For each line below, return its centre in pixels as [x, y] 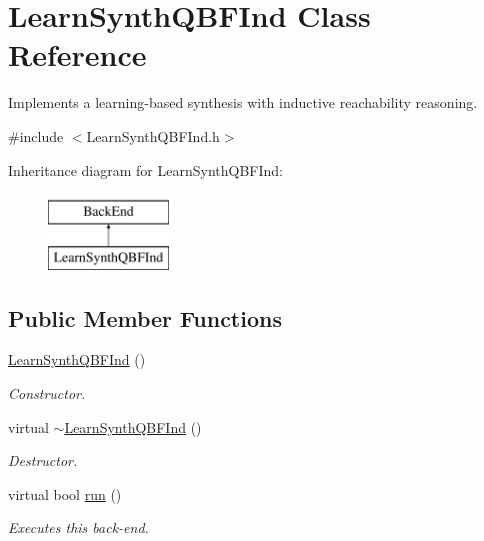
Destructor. [43, 460]
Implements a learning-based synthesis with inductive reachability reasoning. [243, 102]
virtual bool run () [65, 493]
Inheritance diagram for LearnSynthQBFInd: [145, 169]
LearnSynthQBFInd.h [153, 135]
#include [36, 135]
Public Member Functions [145, 317]
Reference [77, 54]
